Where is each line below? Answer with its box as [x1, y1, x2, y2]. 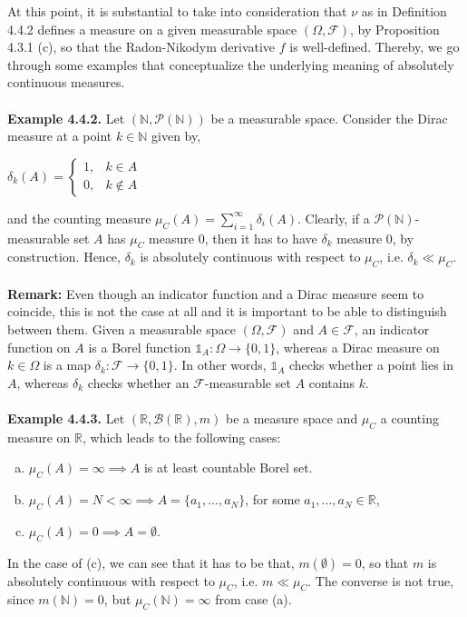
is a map [43, 355, 92, 374]
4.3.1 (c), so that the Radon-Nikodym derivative [7, 37, 276, 56]
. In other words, [173, 355, 267, 374]
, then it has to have [204, 228, 317, 247]
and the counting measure [7, 208, 151, 227]
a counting [380, 408, 439, 427]
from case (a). [215, 590, 292, 609]
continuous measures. [7, 73, 125, 92]
